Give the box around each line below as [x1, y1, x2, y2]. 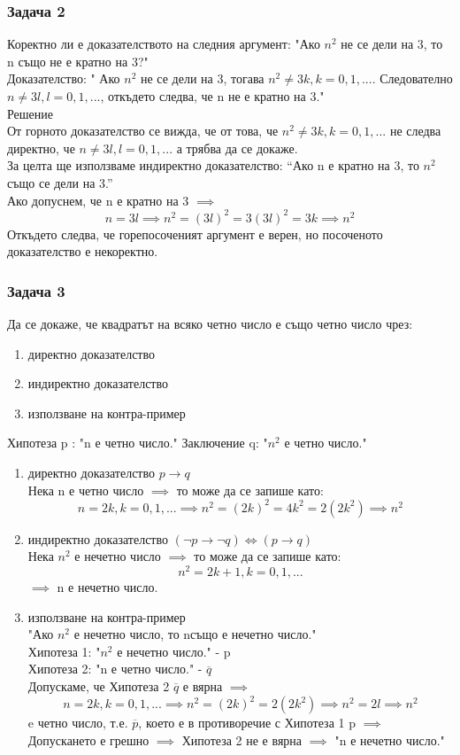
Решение [7, 104, 54, 122]
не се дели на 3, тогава [140, 69, 264, 88]
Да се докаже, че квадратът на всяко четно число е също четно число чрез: [7, 315, 413, 333]
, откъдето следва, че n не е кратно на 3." [100, 87, 325, 105]
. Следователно [372, 69, 453, 88]
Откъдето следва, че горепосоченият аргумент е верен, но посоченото [7, 224, 383, 243]
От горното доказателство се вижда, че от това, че [7, 121, 279, 140]
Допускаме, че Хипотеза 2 [27, 676, 170, 695]
